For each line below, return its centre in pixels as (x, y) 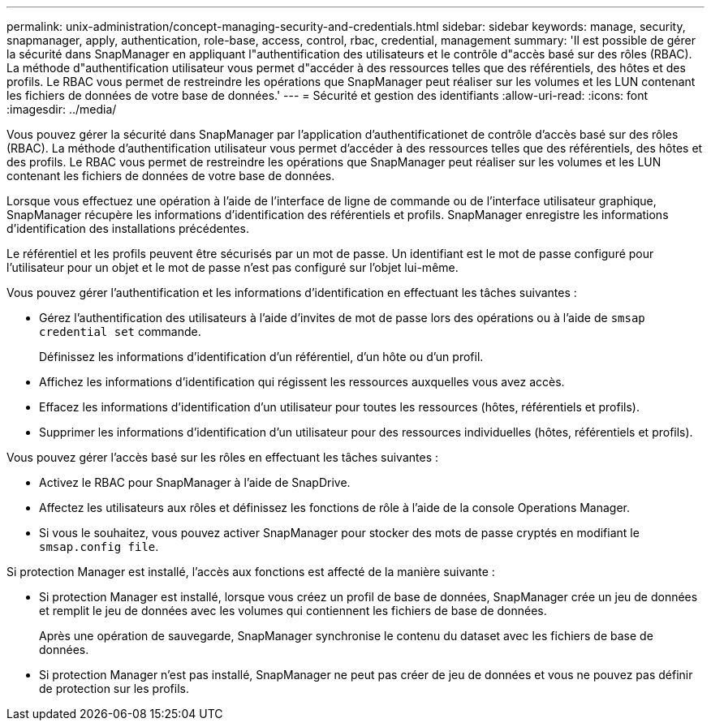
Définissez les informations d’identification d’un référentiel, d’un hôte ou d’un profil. (261, 357)
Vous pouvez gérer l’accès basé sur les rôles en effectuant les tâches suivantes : (223, 457)
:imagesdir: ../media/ (62, 109)
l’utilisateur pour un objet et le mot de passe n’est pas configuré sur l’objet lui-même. (233, 267)
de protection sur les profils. (114, 688)
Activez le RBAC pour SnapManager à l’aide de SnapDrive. (195, 482)
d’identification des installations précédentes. (128, 228)
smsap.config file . (99, 546)
